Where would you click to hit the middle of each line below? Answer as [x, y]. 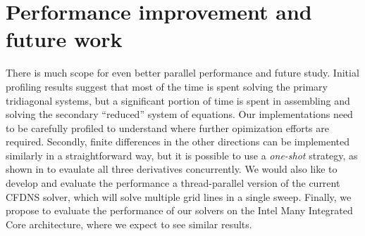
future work [64, 39]
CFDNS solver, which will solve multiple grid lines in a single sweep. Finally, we [179, 196]
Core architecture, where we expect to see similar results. [129, 224]
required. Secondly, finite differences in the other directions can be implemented [178, 142]
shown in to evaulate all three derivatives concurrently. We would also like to [172, 169]
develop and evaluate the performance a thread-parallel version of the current [173, 183]
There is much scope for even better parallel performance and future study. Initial [182, 73]
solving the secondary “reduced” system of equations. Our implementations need [179, 114]
